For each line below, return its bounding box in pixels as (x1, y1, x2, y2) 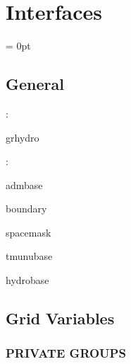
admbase (6, 177, 43, 192)
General (6, 73, 64, 95)
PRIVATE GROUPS (6, 344, 126, 362)
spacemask (6, 224, 51, 239)
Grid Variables (6, 307, 115, 329)
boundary (6, 201, 47, 216)
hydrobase (6, 273, 49, 288)
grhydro (6, 130, 39, 144)
